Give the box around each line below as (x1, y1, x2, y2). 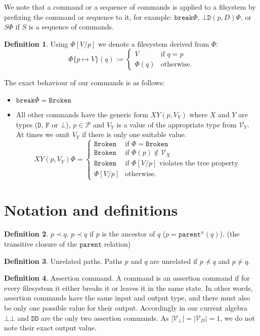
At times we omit (16, 129, 70, 140)
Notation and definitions (4, 199, 178, 220)
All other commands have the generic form (16, 109, 148, 119)
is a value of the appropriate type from (116, 119, 237, 129)
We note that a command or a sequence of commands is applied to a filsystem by (4, 2, 256, 12)
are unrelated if (150, 255, 198, 266)
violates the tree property (159, 160, 238, 167)
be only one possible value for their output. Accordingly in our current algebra (4, 303, 247, 313)
